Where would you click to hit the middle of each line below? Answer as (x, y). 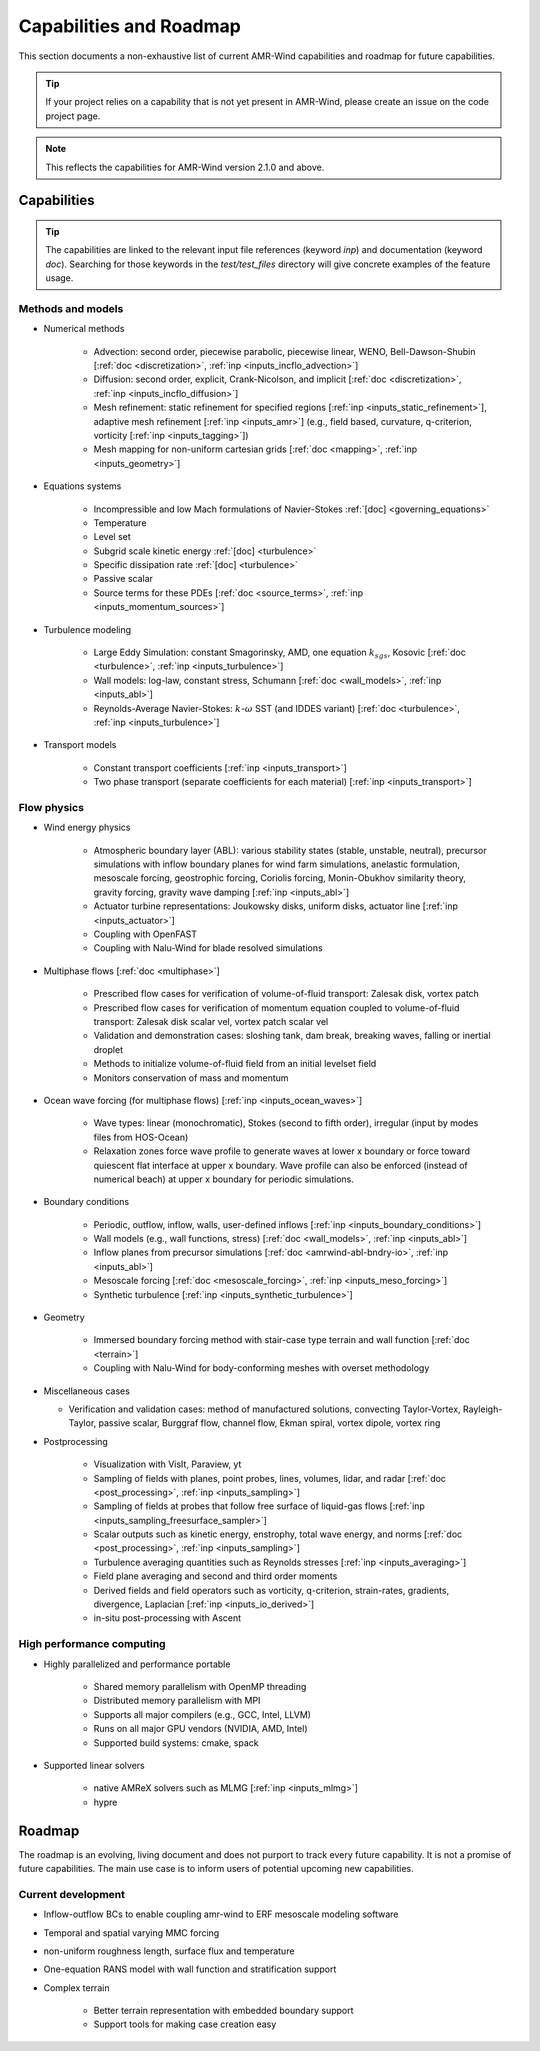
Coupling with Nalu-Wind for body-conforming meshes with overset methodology (261, 1368)
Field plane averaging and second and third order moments (215, 1576)
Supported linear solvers (94, 1765)
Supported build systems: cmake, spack (176, 1742)
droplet (108, 1049)
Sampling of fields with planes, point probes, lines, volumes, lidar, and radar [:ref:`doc (270, 1478)
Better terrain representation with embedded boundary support (223, 2011)
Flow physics (51, 807)
